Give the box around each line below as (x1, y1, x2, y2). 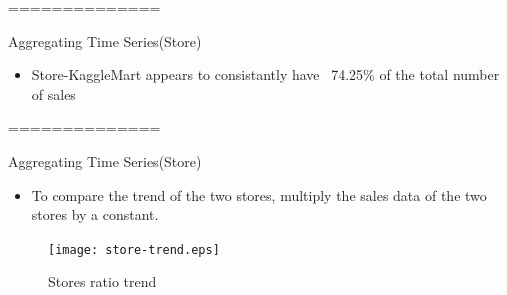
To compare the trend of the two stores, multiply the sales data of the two (31, 184, 487, 205)
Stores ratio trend (48, 271, 157, 292)
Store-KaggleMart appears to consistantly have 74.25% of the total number (31, 64, 500, 85)
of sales (31, 83, 76, 104)
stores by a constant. (31, 204, 159, 225)
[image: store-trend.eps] (48, 242, 220, 257)
